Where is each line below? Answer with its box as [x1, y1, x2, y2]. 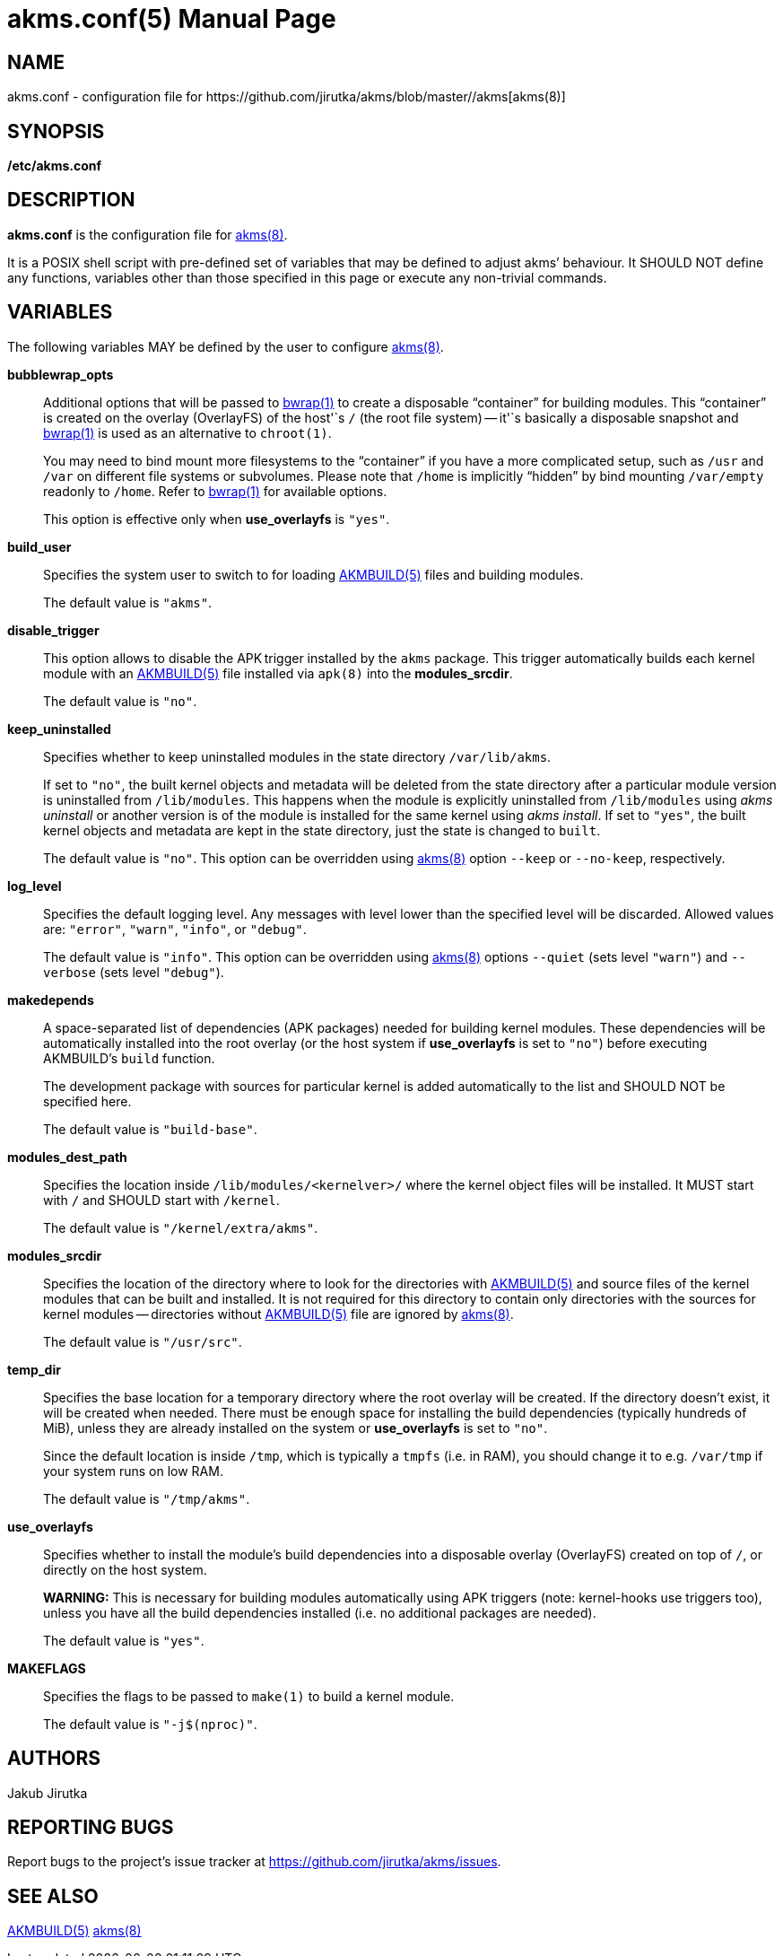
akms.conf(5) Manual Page [7, 4, 336, 34]
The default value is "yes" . [43, 1632, 204, 1648]
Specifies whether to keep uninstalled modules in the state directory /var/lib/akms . [43, 748, 552, 764]
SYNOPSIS [7, 119, 105, 143]
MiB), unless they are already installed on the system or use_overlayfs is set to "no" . [43, 1419, 548, 1436]
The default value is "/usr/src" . [43, 1333, 242, 1349]
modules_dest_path [7, 1148, 127, 1165]
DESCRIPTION [7, 188, 135, 212]
